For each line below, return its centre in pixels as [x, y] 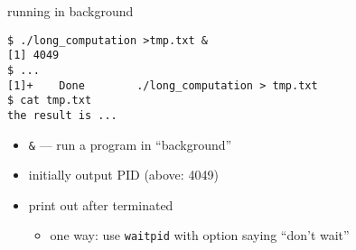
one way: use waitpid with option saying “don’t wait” [200, 235]
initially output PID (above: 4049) [123, 175]
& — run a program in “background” [130, 144]
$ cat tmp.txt [50, 101]
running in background [70, 11]
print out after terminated [101, 204]
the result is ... [62, 115]
